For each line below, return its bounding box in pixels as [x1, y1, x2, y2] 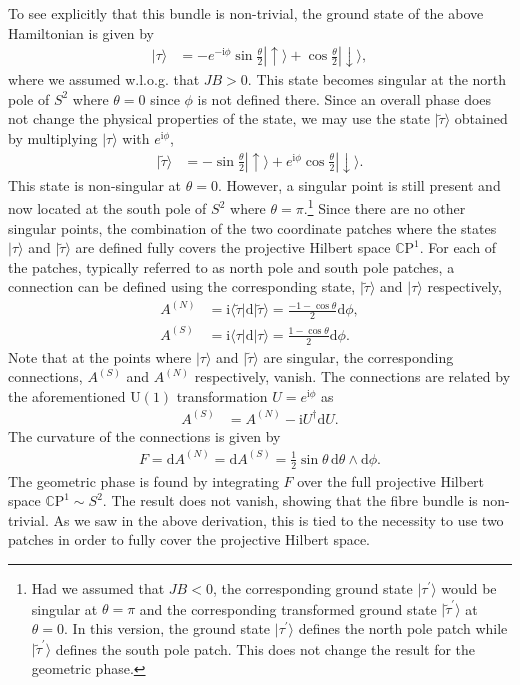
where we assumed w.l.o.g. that [8, 69, 200, 90]
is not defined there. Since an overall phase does [197, 88, 492, 109]
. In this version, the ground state [64, 617, 271, 638]
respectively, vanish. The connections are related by [194, 366, 511, 387]
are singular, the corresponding [263, 346, 454, 367]
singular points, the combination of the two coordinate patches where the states [8, 217, 497, 238]
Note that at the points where [8, 346, 192, 367]
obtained [454, 108, 508, 129]
